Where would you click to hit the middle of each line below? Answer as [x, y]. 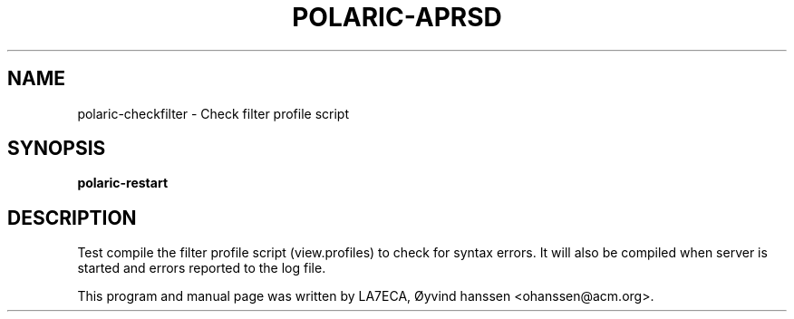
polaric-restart [123, 183]
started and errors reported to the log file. [202, 268]
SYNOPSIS [57, 149]
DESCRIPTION [72, 217]
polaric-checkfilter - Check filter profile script [213, 113]
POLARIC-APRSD [397, 17]
